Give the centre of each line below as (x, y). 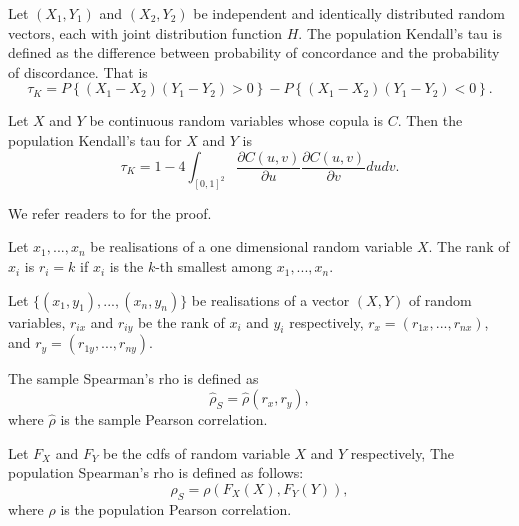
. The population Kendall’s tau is (400, 32)
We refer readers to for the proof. (110, 212)
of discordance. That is (78, 71)
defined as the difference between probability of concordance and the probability (254, 52)
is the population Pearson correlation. (176, 508)
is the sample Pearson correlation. (164, 419)
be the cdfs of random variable (196, 452)
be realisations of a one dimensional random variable (251, 246)
